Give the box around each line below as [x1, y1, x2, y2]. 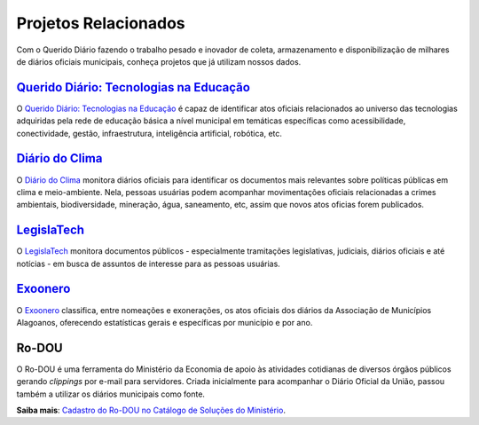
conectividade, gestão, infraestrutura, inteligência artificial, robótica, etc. [16, 128, 283, 138]
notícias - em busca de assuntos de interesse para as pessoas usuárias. [16, 258, 281, 269]
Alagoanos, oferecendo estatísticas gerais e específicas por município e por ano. [16, 317, 313, 327]
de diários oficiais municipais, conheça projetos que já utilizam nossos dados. [16, 56, 302, 67]
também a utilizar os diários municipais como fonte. [16, 389, 206, 399]
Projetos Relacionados [16, 13, 185, 33]
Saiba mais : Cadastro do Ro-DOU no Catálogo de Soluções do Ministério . [16, 405, 286, 415]
